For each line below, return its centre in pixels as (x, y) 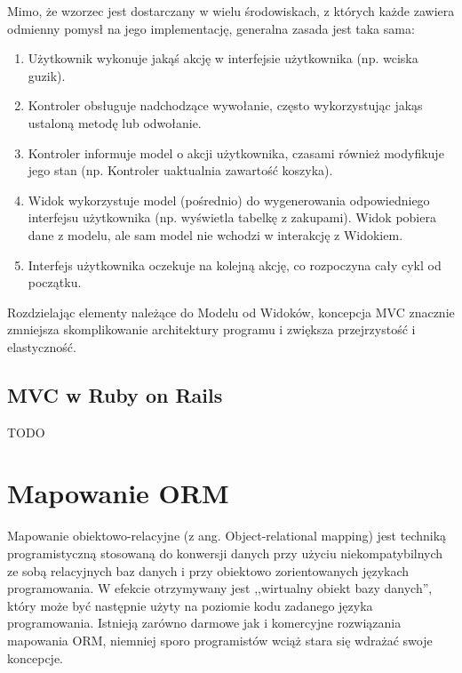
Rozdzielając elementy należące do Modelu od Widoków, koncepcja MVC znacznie (231, 312)
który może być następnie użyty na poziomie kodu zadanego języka (190, 605)
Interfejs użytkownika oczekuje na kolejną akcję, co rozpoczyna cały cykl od (235, 264)
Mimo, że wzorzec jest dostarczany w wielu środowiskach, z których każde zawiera (231, 11)
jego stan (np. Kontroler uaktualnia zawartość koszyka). (180, 170)
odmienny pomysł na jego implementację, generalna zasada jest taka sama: (211, 28)
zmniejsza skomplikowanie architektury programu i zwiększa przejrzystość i (211, 329)
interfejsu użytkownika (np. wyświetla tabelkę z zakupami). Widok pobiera (232, 217)
